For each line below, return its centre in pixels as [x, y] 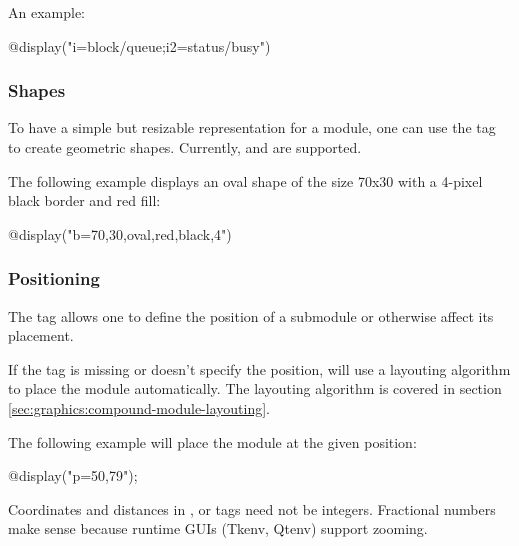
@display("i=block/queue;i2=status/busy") [139, 45]
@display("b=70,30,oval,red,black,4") [120, 233]
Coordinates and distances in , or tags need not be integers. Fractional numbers [252, 508]
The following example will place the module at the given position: [212, 441]
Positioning [54, 278]
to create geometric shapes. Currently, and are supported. [185, 147]
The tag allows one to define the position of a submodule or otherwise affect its [251, 315]
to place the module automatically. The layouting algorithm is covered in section [255, 388]
